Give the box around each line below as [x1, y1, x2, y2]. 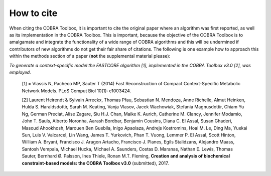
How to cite [9, 8, 58, 19]
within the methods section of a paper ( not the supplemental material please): [9, 53, 171, 59]
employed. [9, 69, 31, 75]
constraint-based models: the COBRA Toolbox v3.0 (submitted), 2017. [22, 160, 169, 166]
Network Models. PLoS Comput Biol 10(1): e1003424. [22, 88, 131, 94]
